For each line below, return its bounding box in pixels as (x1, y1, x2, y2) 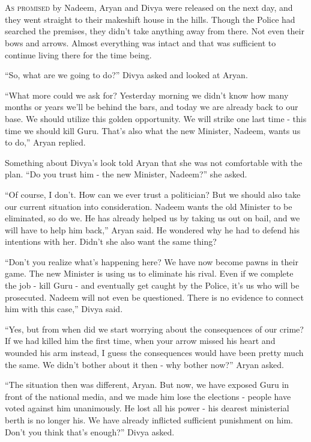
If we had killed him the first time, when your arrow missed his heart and (5, 334, 276, 347)
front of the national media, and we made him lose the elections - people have (5, 390, 291, 402)
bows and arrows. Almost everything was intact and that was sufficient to (5, 36, 276, 49)
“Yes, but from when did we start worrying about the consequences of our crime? (5, 322, 304, 335)
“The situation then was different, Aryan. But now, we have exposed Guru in (5, 378, 289, 391)
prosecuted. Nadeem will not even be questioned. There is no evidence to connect (5, 290, 304, 303)
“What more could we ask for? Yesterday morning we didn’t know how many (5, 88, 289, 101)
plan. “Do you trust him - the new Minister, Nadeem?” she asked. (5, 168, 247, 180)
